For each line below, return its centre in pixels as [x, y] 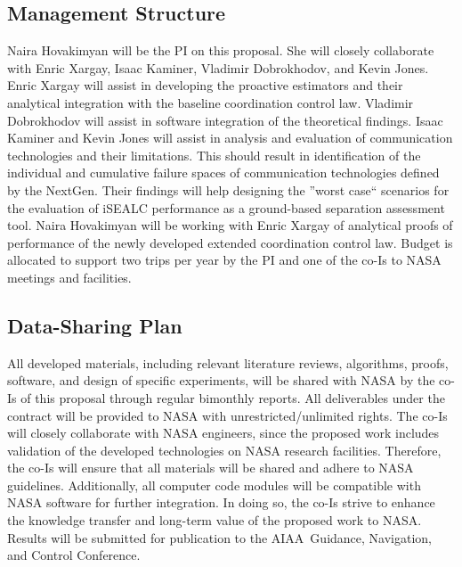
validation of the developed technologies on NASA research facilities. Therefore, [224, 450]
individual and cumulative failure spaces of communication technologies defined [223, 173]
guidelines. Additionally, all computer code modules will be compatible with [214, 485]
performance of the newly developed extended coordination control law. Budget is [230, 242]
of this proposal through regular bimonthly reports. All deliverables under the [233, 397]
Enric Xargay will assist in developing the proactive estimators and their [205, 85]
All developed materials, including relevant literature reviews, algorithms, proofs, [228, 362]
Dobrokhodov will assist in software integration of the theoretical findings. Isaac [225, 120]
